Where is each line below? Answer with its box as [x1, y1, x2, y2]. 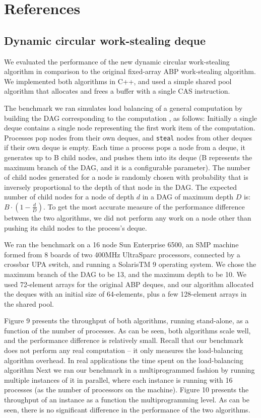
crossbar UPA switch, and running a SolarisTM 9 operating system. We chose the [4, 259, 256, 269]
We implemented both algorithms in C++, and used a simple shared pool [4, 76, 232, 86]
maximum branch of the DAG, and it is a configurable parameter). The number [4, 162, 250, 172]
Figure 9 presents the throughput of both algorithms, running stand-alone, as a [4, 315, 249, 326]
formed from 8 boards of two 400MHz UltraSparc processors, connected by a [4, 249, 240, 259]
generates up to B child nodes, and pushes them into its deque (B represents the [4, 152, 252, 162]
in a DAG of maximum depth [142, 191, 233, 202]
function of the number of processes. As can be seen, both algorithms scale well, [4, 325, 251, 335]
